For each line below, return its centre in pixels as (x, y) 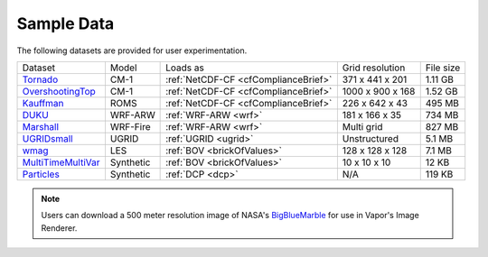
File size (443, 68)
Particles (41, 174)
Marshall (40, 126)
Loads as (185, 68)
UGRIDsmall (47, 138)
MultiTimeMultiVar (61, 162)
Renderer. (59, 228)
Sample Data (66, 23)
